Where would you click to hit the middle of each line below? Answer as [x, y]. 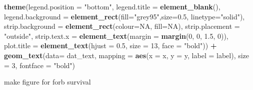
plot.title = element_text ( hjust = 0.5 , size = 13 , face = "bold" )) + [110, 45]
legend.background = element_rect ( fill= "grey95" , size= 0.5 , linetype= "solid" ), [124, 16]
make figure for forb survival [47, 82]
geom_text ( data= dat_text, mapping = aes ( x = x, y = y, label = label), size [127, 55]
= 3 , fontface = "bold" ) [39, 65]
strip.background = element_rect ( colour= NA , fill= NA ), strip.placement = [122, 26]
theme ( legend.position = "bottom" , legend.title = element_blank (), [112, 6]
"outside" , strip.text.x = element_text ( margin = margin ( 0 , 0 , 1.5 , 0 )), [116, 36]
